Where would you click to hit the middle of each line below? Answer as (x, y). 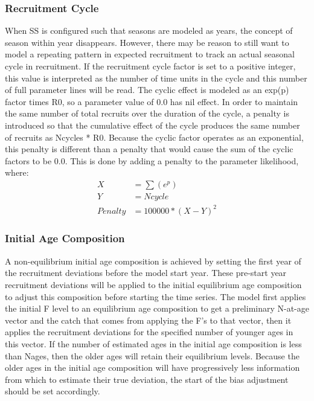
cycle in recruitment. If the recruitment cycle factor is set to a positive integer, (150, 66)
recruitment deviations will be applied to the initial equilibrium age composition (153, 284)
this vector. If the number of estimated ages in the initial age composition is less (153, 343)
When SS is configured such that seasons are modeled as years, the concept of (149, 30)
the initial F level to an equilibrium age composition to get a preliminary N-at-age (157, 308)
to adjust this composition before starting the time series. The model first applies (155, 296)
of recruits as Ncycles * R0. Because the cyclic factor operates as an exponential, (154, 137)
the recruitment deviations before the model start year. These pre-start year (146, 273)
